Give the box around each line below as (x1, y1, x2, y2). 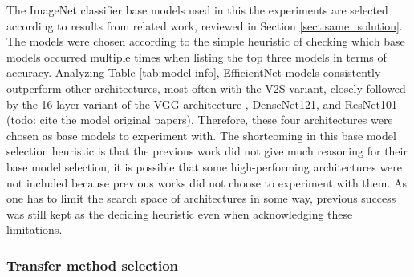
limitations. (6, 221, 63, 238)
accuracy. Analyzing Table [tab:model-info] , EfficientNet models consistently (6, 64, 381, 81)
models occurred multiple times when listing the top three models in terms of (6, 48, 387, 65)
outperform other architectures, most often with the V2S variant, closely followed (6, 79, 406, 96)
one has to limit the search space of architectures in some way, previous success (6, 190, 396, 207)
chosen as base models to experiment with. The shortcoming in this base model (6, 126, 396, 143)
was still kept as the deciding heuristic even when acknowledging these (6, 205, 353, 222)
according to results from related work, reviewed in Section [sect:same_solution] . (6, 17, 403, 34)
